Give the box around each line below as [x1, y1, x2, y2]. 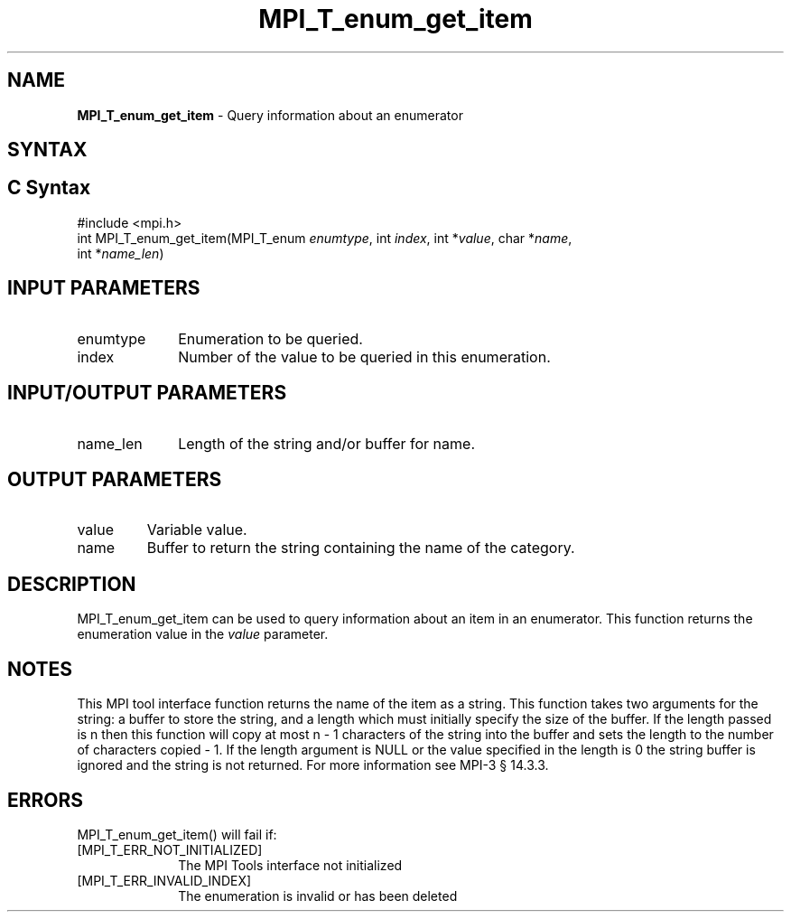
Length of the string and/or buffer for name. [178, 434, 475, 453]
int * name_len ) [77, 245, 164, 261]
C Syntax [7, 176, 91, 200]
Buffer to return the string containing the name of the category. [146, 539, 575, 558]
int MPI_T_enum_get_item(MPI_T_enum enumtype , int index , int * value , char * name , [77, 230, 572, 246]
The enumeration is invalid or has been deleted [178, 887, 458, 904]
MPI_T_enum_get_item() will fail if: [77, 826, 277, 842]
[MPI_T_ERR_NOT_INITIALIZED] [77, 841, 263, 858]
